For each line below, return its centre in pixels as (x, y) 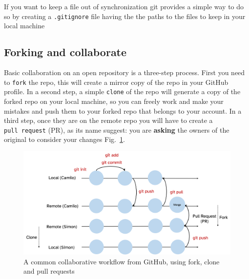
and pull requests (49, 271)
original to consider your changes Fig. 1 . (64, 139)
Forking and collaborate (65, 52)
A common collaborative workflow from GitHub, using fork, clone (122, 261)
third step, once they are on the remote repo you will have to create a (108, 120)
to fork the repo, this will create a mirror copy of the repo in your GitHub (116, 82)
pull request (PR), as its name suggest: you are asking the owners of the (117, 130)
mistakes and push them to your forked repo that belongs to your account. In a (123, 110)
